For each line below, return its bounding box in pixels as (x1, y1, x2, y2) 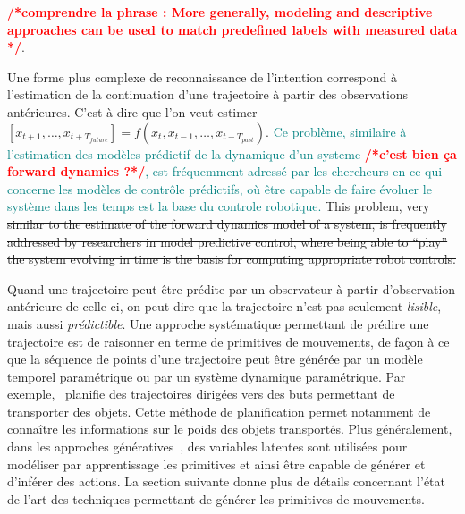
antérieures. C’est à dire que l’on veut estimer (7, 102, 258, 121)
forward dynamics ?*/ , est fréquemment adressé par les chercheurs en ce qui (7, 162, 443, 181)
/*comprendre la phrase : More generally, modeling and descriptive (7, 3, 433, 21)
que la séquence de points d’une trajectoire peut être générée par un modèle (7, 350, 423, 368)
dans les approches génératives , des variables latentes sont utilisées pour (7, 437, 408, 456)
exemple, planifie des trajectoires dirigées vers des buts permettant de (7, 384, 395, 403)
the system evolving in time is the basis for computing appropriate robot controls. (7, 249, 456, 268)
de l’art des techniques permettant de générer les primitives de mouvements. (7, 489, 425, 508)
